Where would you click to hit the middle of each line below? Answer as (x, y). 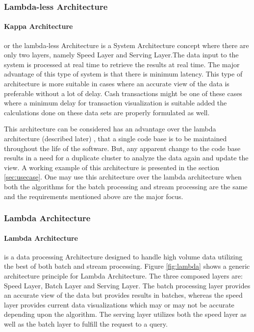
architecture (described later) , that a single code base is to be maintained (115, 138)
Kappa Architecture (38, 26)
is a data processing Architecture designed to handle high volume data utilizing (123, 256)
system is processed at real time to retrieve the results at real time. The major (122, 64)
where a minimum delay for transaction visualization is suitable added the (115, 103)
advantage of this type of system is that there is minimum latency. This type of (123, 74)
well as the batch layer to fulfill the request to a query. (86, 323)
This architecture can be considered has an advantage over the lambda (110, 129)
